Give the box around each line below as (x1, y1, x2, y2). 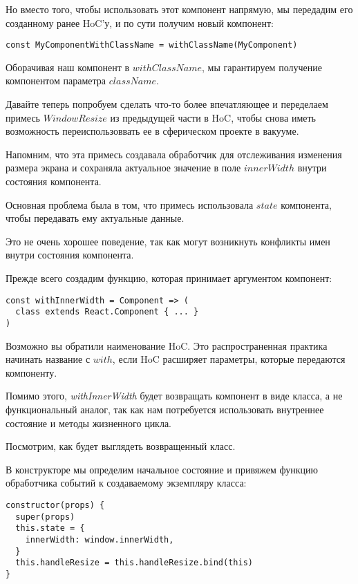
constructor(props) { (6, 500, 105, 510)
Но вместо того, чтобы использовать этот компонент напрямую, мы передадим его (6, 2, 353, 16)
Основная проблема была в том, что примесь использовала (6, 197, 254, 211)
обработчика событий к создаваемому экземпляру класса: (6, 475, 247, 490)
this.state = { (15, 523, 85, 534)
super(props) (15, 511, 75, 522)
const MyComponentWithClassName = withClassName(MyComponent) (6, 40, 298, 50)
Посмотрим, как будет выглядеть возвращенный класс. (6, 439, 236, 453)
